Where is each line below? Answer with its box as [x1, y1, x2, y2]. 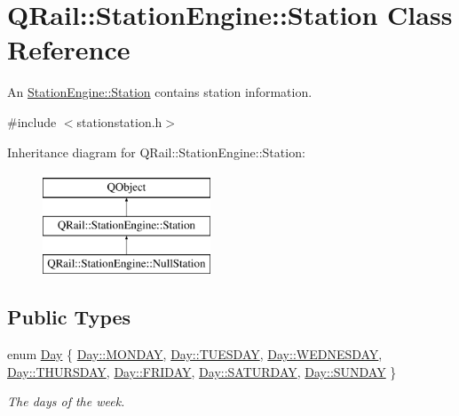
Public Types [7, 303, 131, 331]
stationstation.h [76, 112, 162, 131]
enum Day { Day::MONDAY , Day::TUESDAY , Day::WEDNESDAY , [7, 345, 383, 364]
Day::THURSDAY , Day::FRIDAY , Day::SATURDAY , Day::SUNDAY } [7, 362, 397, 380]
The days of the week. [7, 392, 125, 411]
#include [7, 112, 57, 131]
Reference [7, 31, 131, 68]
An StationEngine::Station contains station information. [7, 83, 313, 101]
